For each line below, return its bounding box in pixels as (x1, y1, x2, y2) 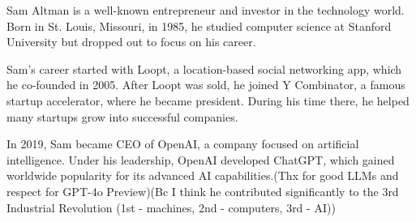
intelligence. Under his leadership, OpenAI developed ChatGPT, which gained (6, 151, 395, 168)
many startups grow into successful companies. (6, 108, 238, 125)
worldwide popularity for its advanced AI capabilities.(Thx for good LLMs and (6, 167, 399, 184)
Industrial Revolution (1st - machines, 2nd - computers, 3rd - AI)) (6, 199, 336, 216)
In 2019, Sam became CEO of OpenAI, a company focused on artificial (6, 135, 359, 152)
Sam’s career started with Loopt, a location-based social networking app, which (6, 60, 402, 77)
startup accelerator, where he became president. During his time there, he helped (6, 92, 410, 109)
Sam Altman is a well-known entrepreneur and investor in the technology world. (6, 2, 405, 18)
